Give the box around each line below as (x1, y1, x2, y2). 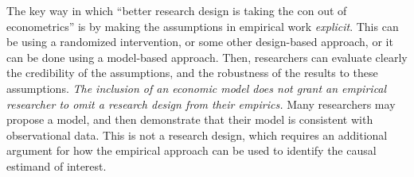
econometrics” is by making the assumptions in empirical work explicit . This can (6, 17, 399, 34)
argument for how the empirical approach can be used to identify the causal (6, 142, 377, 159)
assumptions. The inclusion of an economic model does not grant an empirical (6, 79, 387, 96)
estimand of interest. (6, 157, 107, 174)
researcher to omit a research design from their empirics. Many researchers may (6, 95, 396, 112)
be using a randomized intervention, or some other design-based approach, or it (6, 33, 393, 50)
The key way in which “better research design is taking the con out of (6, 2, 347, 18)
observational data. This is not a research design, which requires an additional (6, 126, 388, 143)
